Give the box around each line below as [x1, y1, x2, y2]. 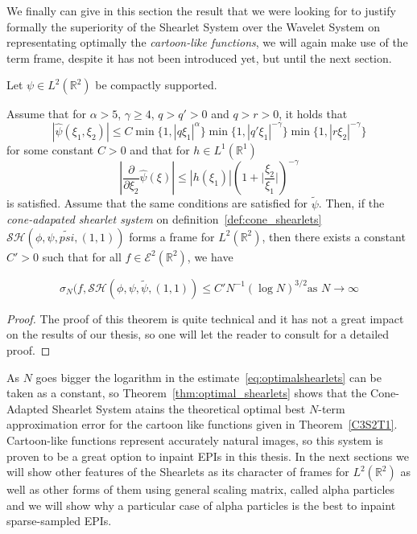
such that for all [42, 248, 122, 265]
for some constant [6, 141, 94, 158]
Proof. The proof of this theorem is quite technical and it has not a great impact [6, 310, 404, 327]
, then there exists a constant [262, 228, 406, 244]
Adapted [6, 400, 49, 417]
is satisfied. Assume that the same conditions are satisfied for [6, 195, 308, 212]
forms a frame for [129, 228, 215, 244]
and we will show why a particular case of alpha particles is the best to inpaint [6, 496, 396, 513]
